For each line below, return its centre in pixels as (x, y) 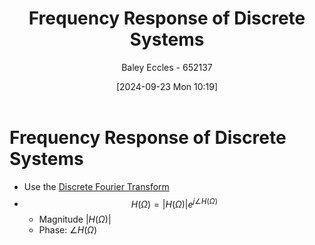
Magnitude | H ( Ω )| (75, 219)
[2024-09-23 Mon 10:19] (167, 86)
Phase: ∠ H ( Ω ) (68, 230)
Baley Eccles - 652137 (167, 67)
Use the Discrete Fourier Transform (96, 186)
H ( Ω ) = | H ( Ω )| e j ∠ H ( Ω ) (174, 203)
